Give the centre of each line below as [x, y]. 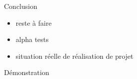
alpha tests [32, 39]
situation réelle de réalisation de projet [74, 56]
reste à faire [34, 22]
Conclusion [21, 6]
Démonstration [27, 72]
